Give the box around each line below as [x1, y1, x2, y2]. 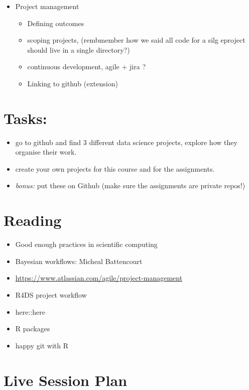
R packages [15, 323, 50, 334]
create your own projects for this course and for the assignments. [15, 163, 215, 174]
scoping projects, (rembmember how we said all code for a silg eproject [27, 35, 245, 45]
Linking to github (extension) [27, 78, 118, 88]
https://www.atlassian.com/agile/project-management [15, 273, 183, 283]
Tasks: [4, 107, 47, 128]
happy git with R [15, 340, 69, 350]
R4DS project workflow [15, 289, 87, 300]
